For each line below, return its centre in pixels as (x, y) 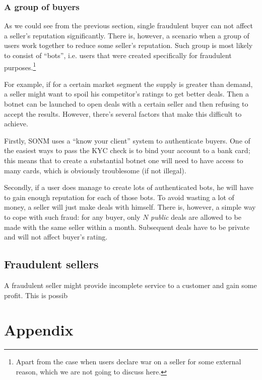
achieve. (16, 124)
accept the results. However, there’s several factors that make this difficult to (123, 113)
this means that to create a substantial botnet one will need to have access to (124, 160)
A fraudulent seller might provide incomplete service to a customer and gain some (130, 285)
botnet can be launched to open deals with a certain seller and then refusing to (126, 104)
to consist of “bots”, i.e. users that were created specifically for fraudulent (118, 55)
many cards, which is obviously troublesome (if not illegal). (95, 170)
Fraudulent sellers (51, 264)
